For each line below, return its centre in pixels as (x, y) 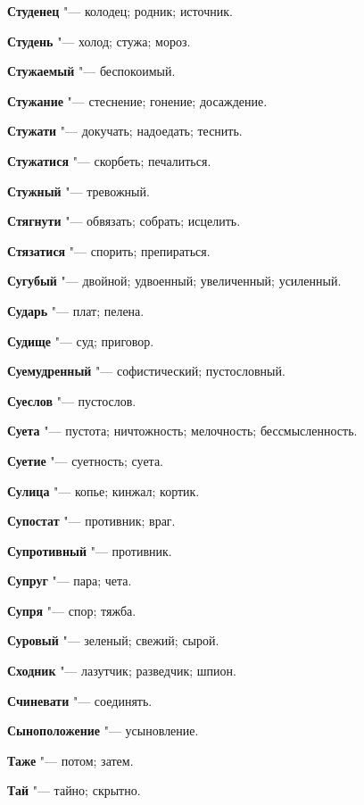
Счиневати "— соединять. (80, 700)
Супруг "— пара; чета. (70, 581)
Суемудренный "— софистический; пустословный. (146, 371)
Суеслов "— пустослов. (72, 400)
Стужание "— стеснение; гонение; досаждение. (137, 100)
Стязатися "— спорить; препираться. (109, 250)
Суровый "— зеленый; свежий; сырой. (113, 640)
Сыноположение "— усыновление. (103, 730)
